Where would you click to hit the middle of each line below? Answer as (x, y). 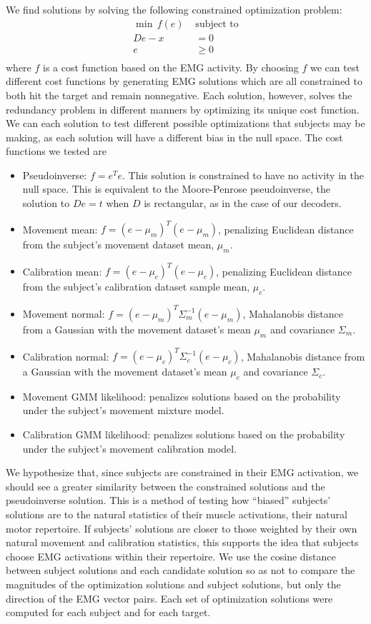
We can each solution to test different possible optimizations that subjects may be (185, 123)
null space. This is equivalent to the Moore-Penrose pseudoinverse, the (176, 189)
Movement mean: (60, 229)
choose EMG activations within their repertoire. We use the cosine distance (171, 556)
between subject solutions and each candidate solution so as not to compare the (180, 570)
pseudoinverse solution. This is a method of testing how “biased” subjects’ (168, 500)
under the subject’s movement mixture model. (123, 410)
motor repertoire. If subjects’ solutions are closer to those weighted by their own (182, 528)
